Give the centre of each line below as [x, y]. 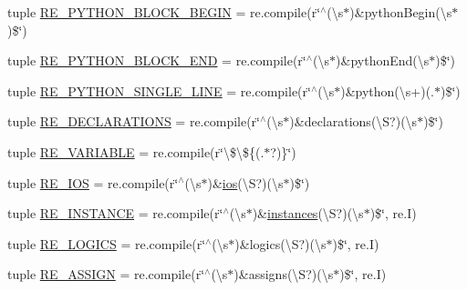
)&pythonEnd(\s [383, 60]
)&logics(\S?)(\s [280, 243]
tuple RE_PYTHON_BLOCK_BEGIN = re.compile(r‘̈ [164, 12]
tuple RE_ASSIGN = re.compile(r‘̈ [106, 274]
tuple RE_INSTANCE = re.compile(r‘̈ [115, 213]
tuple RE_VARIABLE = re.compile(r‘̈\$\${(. [136, 151]
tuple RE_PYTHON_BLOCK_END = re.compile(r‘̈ [157, 60]
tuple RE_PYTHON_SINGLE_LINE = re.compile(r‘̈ [159, 90]
